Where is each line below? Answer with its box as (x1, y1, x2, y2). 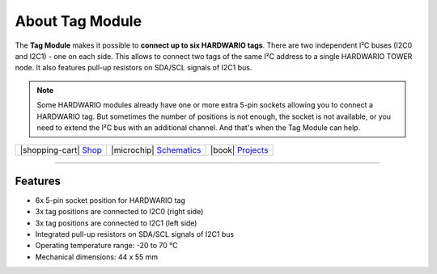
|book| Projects (210, 145, 269, 156)
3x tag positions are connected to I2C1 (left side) (35, 218, 197, 228)
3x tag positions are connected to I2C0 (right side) (35, 207, 204, 217)
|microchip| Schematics (110, 145, 202, 156)
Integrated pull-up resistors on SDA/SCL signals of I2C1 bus (35, 229, 235, 238)
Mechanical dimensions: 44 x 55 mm (35, 251, 159, 262)
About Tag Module (15, 12, 142, 30)
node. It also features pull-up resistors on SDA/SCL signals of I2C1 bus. (15, 63, 252, 73)
